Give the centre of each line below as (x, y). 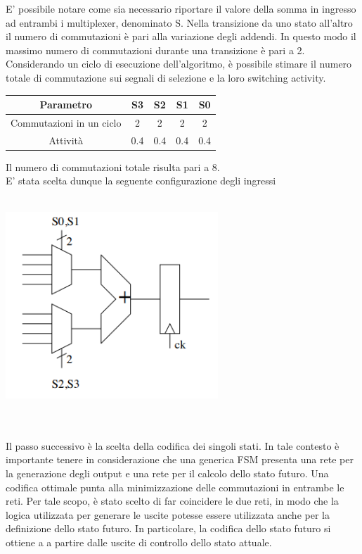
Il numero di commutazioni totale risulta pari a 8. (113, 166)
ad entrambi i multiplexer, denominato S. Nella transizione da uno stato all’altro (179, 22)
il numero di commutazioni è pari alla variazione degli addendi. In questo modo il (181, 36)
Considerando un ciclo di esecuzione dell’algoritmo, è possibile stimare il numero (179, 64)
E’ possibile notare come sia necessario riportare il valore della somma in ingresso (181, 8)
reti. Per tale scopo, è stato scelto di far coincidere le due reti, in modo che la (172, 501)
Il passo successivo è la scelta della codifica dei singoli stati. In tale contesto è (173, 445)
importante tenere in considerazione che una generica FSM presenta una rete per (180, 459)
